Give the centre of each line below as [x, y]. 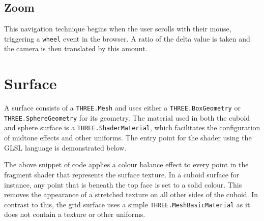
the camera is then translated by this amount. [76, 48]
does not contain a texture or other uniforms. [75, 214]
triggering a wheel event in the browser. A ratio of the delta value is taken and [127, 38]
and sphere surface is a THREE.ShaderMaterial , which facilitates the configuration [132, 127]
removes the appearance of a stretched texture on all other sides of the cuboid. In [131, 194]
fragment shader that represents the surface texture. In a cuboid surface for [122, 174]
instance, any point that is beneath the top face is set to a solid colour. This [123, 184]
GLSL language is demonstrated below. [65, 147]
